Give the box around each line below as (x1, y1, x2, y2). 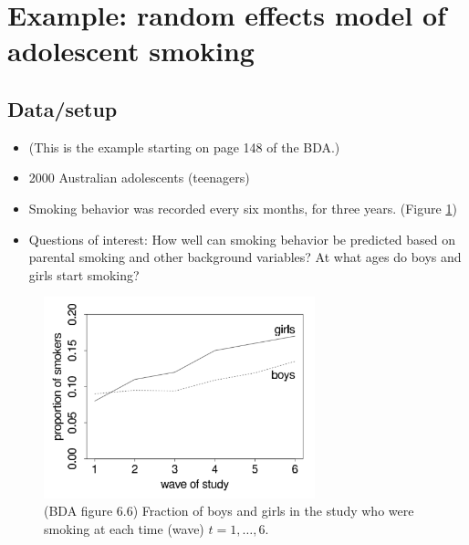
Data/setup (7, 94, 118, 122)
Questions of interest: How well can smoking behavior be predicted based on (28, 229, 455, 248)
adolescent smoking (7, 32, 255, 69)
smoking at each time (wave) (44, 519, 204, 538)
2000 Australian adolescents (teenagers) (28, 168, 250, 187)
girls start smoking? (28, 265, 140, 284)
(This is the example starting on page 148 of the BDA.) (28, 137, 340, 156)
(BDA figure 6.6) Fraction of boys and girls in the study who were (44, 501, 414, 520)
